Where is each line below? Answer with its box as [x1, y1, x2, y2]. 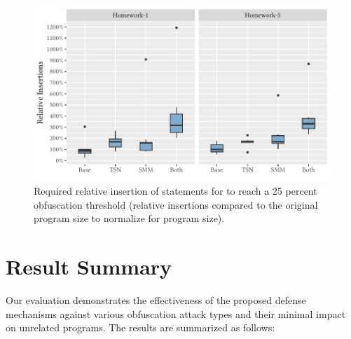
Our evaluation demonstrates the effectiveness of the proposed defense [6, 293, 306, 307]
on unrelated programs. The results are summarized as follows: [6, 320, 275, 335]
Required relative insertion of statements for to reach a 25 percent [34, 184, 317, 198]
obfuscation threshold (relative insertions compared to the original [34, 197, 318, 212]
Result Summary [6, 252, 172, 281]
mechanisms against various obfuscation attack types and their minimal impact [6, 306, 346, 321]
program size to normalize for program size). [34, 211, 225, 226]
